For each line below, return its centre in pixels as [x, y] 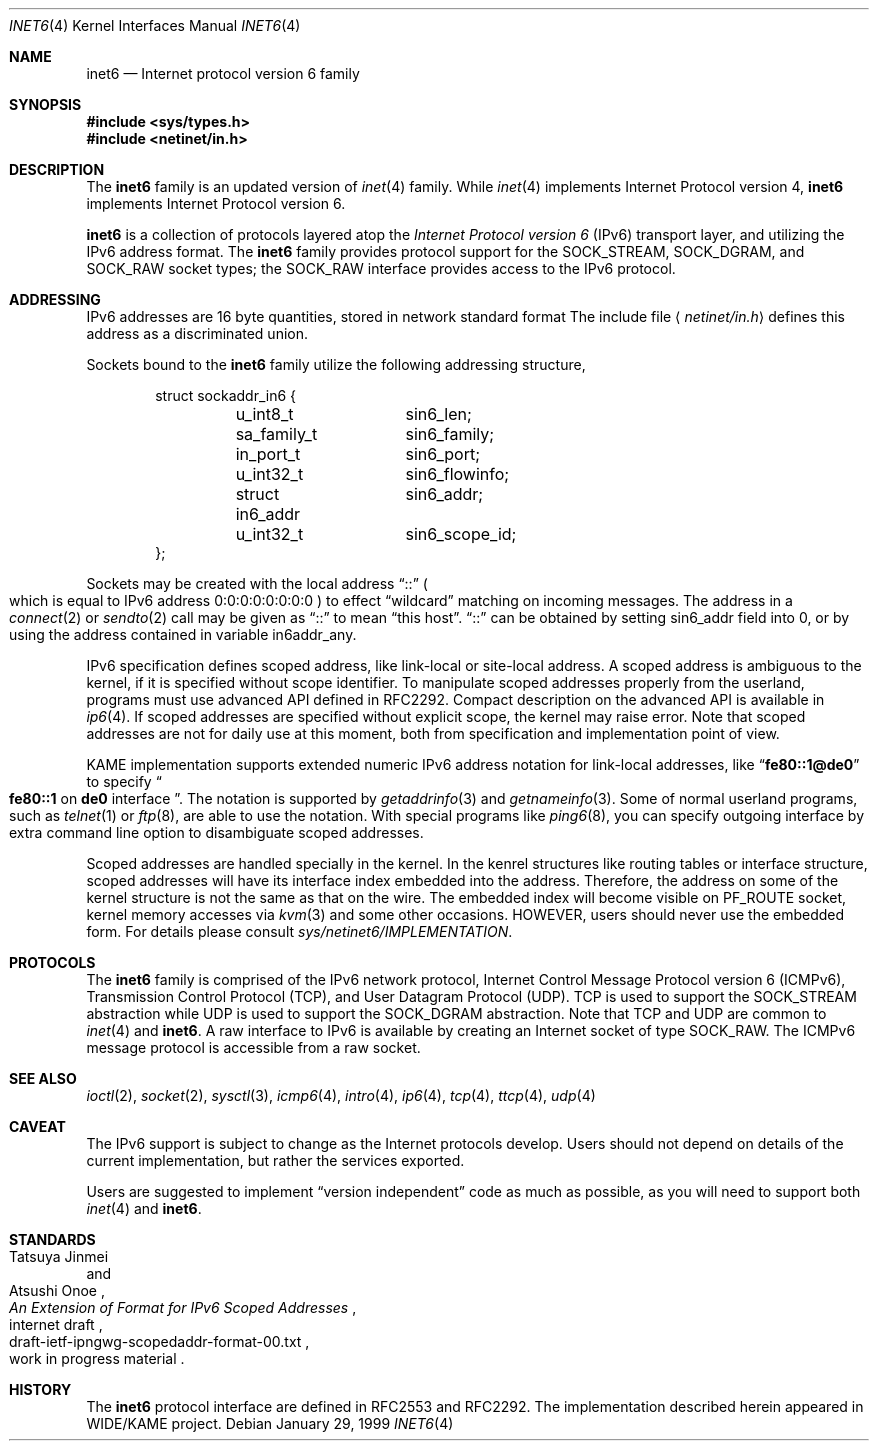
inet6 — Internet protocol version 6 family [223, 73]
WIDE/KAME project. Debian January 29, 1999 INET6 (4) [270, 1423]
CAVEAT [37, 1126]
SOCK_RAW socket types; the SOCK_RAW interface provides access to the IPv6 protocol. [381, 268]
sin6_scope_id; [461, 534]
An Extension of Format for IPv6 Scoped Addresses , [183, 1307]
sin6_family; [450, 434]
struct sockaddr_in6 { [226, 395]
